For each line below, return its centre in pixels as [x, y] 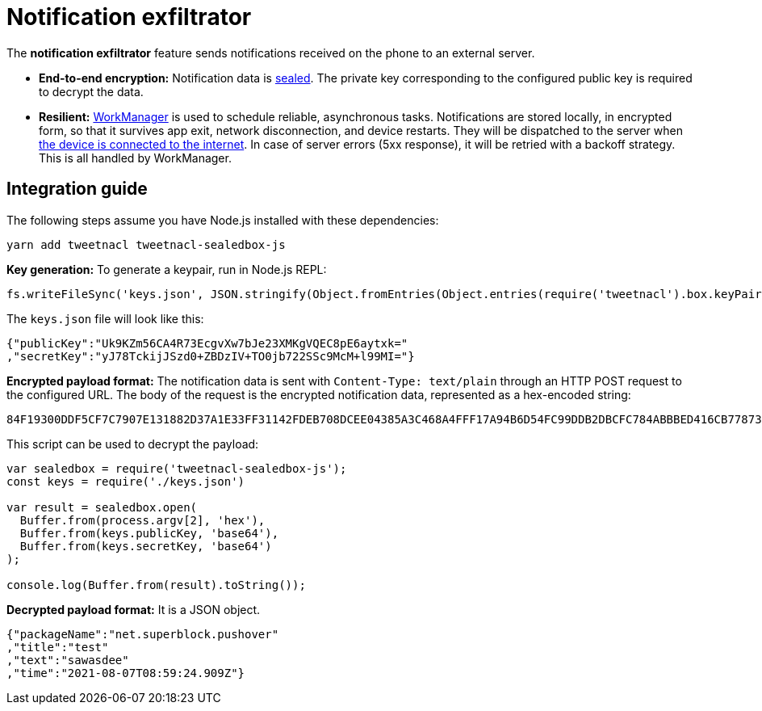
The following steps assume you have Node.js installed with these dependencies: [223, 220]
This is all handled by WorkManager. [135, 158]
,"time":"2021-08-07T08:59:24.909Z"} [126, 673]
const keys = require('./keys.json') [126, 481]
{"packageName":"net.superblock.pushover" [143, 634]
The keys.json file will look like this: [105, 318]
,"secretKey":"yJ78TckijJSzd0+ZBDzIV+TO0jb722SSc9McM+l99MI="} [211, 356]
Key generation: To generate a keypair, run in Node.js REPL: [167, 269]
